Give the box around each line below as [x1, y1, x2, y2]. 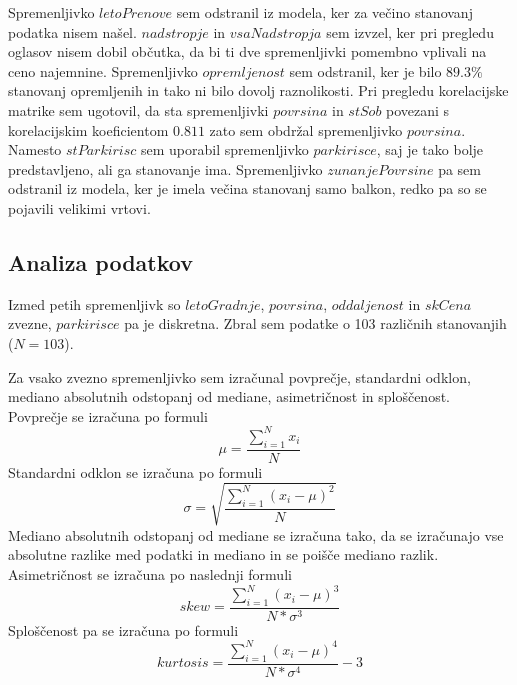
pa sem [438, 158, 482, 179]
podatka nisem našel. [8, 21, 137, 42]
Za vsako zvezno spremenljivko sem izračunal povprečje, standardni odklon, [8, 366, 471, 387]
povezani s [386, 99, 450, 120]
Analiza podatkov [8, 246, 193, 277]
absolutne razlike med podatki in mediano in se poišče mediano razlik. [8, 544, 439, 565]
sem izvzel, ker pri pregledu [326, 21, 494, 42]
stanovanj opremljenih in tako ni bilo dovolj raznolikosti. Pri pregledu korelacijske [8, 80, 509, 101]
